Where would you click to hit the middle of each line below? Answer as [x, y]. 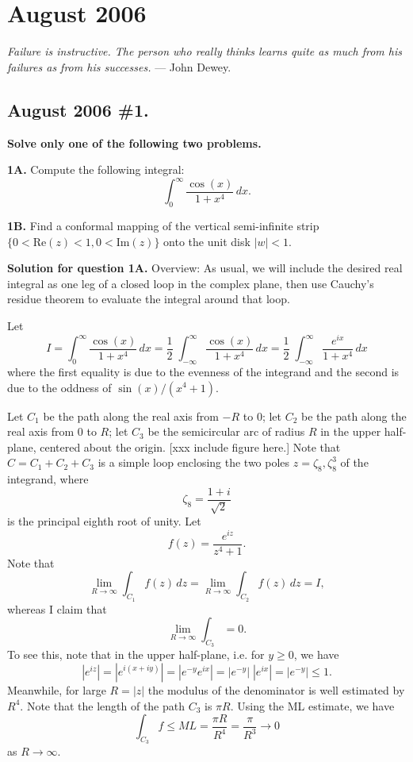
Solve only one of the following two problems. [134, 142]
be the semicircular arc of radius [226, 431]
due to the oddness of [59, 387]
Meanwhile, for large [57, 690]
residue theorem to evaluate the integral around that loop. [149, 299]
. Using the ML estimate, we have [312, 705]
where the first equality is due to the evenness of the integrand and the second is [203, 371]
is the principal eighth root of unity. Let [104, 521]
